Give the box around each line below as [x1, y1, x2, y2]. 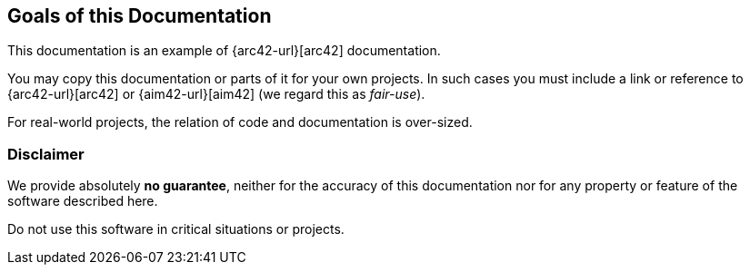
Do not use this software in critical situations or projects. [7, 221, 345, 238]
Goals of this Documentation [7, 5, 272, 27]
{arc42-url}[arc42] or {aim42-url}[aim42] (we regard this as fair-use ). [7, 86, 425, 102]
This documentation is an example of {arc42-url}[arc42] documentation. [7, 43, 441, 59]
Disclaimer [7, 144, 85, 163]
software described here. [7, 193, 158, 209]
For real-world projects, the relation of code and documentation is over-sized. [7, 114, 473, 131]
